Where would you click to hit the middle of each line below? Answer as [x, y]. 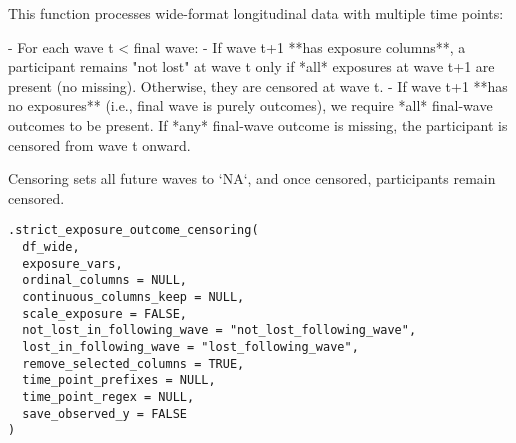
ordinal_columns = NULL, [104, 280]
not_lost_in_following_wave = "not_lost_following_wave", [219, 330]
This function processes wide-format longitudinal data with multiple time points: [256, 13]
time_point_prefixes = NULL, [119, 380]
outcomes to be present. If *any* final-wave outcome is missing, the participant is [258, 124]
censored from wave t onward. [99, 144]
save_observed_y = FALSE [104, 413]
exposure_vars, [72, 263]
